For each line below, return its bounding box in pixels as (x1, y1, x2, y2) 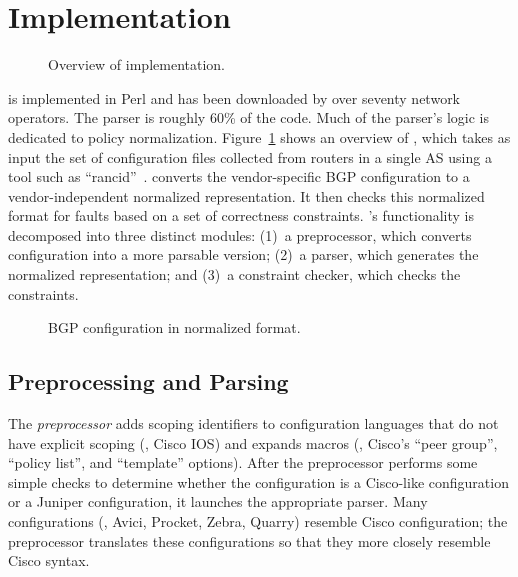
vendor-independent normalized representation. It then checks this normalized (8, 185, 485, 206)
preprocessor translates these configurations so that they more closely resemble (8, 530, 491, 551)
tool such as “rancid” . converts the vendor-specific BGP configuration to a (8, 166, 470, 187)
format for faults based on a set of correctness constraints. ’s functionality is (8, 205, 474, 226)
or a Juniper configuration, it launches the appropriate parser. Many (8, 491, 428, 512)
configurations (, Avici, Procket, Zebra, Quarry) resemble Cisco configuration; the (8, 511, 508, 532)
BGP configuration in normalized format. (48, 317, 301, 338)
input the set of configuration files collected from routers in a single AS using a (8, 146, 492, 167)
